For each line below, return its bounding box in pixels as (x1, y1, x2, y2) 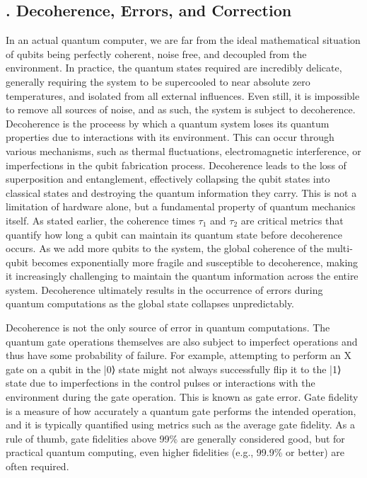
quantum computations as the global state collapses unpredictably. (6, 296, 295, 311)
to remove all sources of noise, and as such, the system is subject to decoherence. (6, 102, 356, 117)
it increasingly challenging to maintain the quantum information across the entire (6, 268, 359, 283)
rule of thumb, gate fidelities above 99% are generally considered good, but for (6, 431, 345, 445)
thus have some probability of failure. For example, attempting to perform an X (6, 348, 352, 363)
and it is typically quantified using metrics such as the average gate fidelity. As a (6, 417, 356, 432)
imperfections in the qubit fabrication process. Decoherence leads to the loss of (6, 157, 346, 172)
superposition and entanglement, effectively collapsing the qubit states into (6, 171, 330, 186)
